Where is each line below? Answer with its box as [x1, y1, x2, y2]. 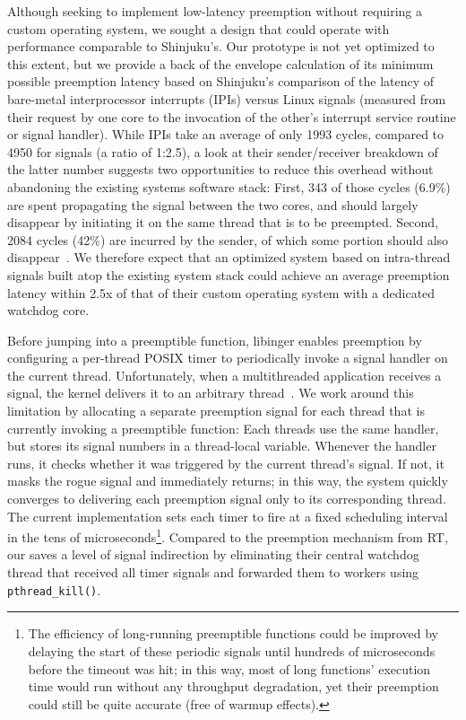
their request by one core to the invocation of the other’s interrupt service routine [7, 107, 456, 126]
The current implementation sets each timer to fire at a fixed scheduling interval [7, 506, 448, 525]
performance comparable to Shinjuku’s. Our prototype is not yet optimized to [7, 37, 435, 56]
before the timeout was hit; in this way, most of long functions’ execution [28, 659, 431, 678]
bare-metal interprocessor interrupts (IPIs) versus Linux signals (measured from [7, 89, 446, 108]
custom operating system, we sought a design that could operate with [7, 19, 390, 38]
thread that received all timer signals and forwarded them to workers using [7, 563, 419, 582]
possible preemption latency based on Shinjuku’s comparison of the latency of [7, 72, 435, 91]
